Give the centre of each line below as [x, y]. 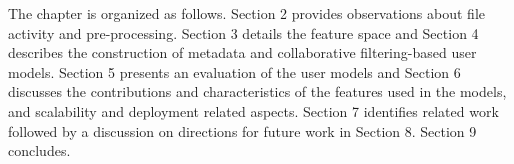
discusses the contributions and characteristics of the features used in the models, [257, 91]
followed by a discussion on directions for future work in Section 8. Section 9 [242, 130]
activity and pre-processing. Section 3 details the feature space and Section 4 [243, 32]
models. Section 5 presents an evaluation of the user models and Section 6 [234, 71]
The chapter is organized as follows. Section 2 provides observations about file [246, 13]
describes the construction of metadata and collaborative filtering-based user [242, 52]
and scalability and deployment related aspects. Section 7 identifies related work [253, 110]
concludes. [39, 150]
